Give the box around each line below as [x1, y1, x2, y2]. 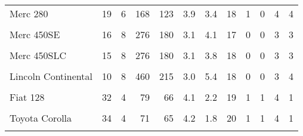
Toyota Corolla [10, 111, 72, 125]
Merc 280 [10, 7, 48, 20]
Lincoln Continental [10, 69, 92, 83]
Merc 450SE [10, 27, 60, 41]
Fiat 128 [10, 90, 45, 104]
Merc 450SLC [10, 48, 66, 62]
